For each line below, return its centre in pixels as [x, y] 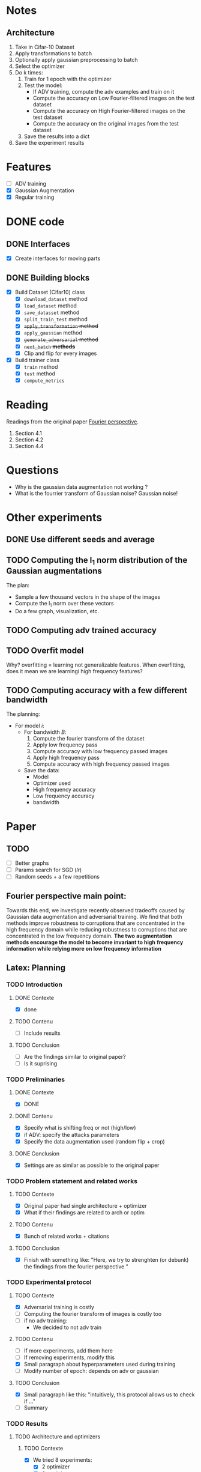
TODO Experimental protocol [49, 1282]
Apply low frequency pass [65, 745]
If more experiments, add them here [68, 1350]
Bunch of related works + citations [66, 1236]
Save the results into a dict [57, 136]
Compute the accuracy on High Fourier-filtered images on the [109, 111]
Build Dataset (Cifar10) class [50, 292]
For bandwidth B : [45, 732]
